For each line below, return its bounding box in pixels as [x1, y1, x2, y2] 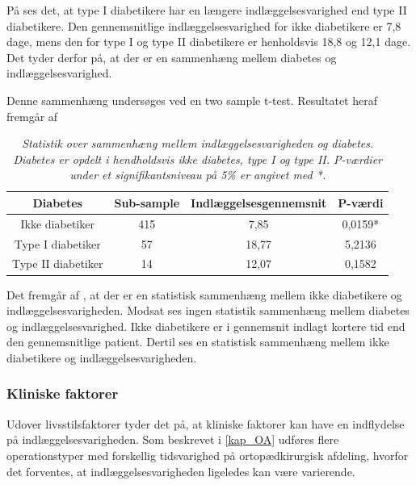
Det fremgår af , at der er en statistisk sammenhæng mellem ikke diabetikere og [6, 286, 402, 303]
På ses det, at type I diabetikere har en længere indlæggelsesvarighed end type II [6, 2, 407, 18]
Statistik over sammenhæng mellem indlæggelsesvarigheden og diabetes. [22, 135, 374, 152]
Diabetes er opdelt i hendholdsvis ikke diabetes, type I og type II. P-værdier [13, 150, 382, 167]
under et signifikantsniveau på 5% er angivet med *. [69, 166, 326, 183]
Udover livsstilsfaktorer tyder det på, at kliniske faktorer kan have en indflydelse [6, 415, 405, 432]
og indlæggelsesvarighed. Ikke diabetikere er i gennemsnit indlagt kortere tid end [6, 317, 405, 334]
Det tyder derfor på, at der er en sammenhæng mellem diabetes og [6, 48, 337, 65]
